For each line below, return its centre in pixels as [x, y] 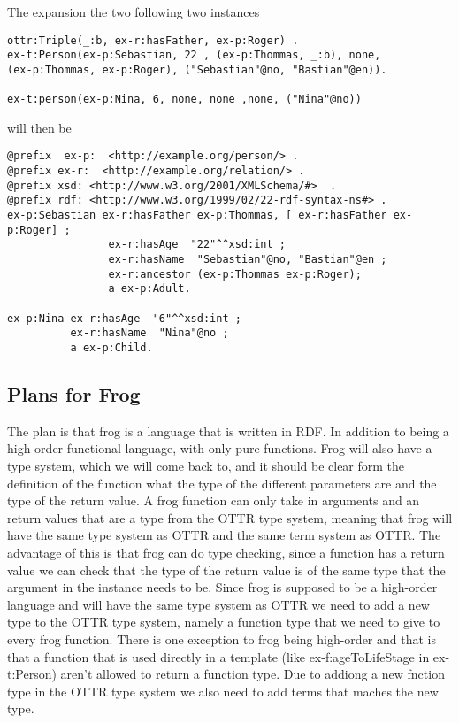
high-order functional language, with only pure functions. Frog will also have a [220, 448]
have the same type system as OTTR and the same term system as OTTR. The [224, 535]
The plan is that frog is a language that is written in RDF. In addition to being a [228, 431]
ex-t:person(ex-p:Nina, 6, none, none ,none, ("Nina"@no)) [184, 100]
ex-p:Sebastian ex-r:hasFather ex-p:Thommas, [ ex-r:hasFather [197, 215]
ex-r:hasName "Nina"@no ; [149, 333]
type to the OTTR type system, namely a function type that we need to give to [224, 622]
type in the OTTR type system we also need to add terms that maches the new [223, 691]
